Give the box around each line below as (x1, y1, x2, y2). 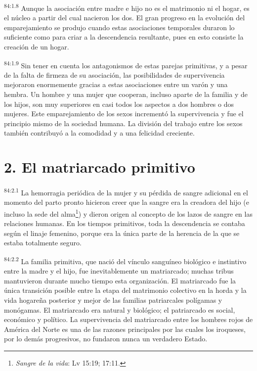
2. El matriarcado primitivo (4, 157, 195, 177)
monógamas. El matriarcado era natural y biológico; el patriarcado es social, (4, 304, 235, 315)
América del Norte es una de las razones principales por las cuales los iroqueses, (4, 324, 246, 334)
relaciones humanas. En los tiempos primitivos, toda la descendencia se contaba (4, 218, 245, 229)
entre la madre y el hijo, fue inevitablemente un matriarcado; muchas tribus (4, 266, 234, 276)
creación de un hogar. (4, 42, 69, 52)
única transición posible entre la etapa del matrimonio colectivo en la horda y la (4, 285, 247, 295)
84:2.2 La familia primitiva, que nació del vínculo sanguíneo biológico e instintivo (4, 255, 247, 266)
